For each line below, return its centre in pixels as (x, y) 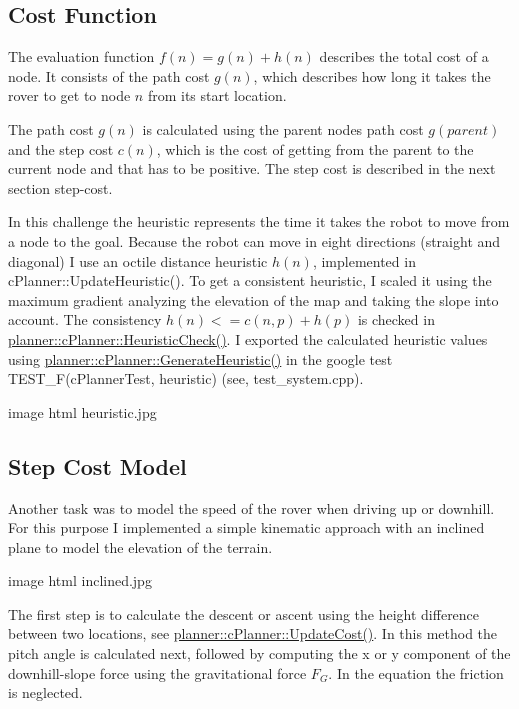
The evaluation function (81, 56)
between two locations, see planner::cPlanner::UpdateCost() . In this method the (253, 633)
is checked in (396, 319)
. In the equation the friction (416, 672)
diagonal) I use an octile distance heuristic (138, 260)
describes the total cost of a (404, 56)
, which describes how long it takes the (372, 75)
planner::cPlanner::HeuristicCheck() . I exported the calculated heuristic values (248, 338)
